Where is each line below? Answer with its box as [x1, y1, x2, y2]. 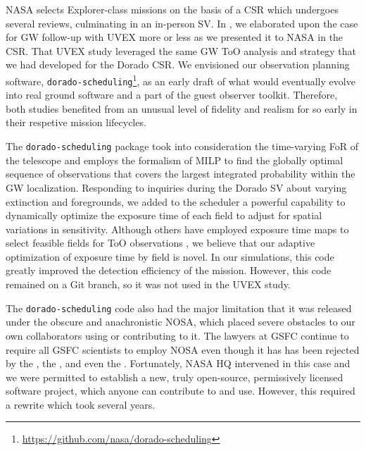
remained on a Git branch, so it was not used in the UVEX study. [6, 277, 291, 292]
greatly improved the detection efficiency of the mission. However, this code [6, 263, 332, 278]
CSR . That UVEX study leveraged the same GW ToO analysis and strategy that [6, 43, 356, 58]
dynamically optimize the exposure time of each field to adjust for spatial [6, 208, 322, 223]
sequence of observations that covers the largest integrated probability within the [6, 166, 355, 181]
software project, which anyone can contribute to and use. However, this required [6, 383, 355, 398]
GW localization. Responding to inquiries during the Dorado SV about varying [6, 180, 347, 194]
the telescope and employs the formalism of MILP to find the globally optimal [6, 152, 343, 167]
